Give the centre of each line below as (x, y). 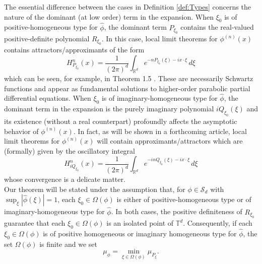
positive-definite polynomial (47, 39)
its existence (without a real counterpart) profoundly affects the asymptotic (121, 121)
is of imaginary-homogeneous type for (159, 98)
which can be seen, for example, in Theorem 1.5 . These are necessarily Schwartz (129, 78)
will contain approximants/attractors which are (170, 141)
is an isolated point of (140, 223)
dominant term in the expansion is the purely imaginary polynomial (109, 109)
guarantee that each (35, 223)
